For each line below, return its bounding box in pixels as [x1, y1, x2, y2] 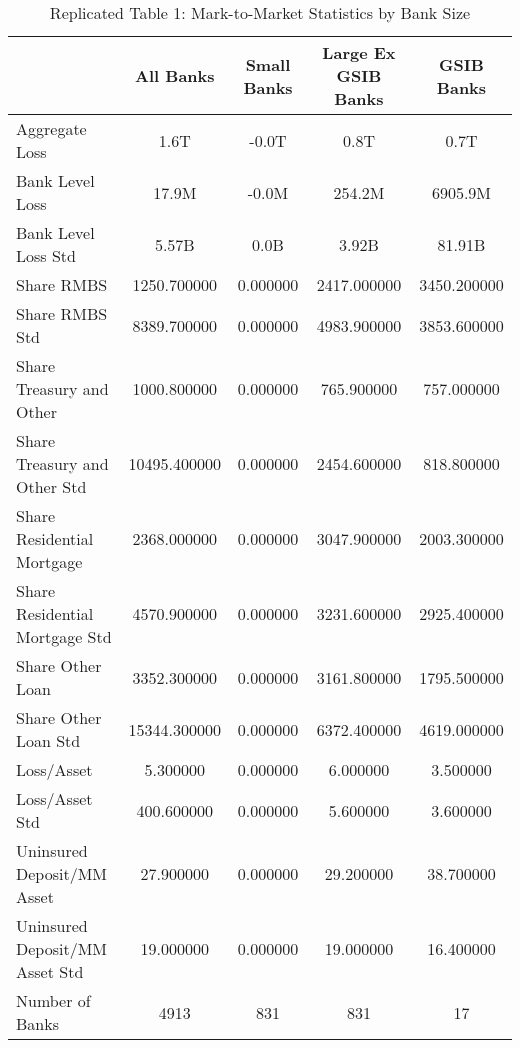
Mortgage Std [16, 625, 112, 648]
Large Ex [322, 41, 396, 64]
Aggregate [16, 117, 87, 140]
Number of [16, 989, 91, 1012]
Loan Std [16, 729, 81, 752]
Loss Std [16, 244, 76, 267]
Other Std [16, 475, 87, 498]
